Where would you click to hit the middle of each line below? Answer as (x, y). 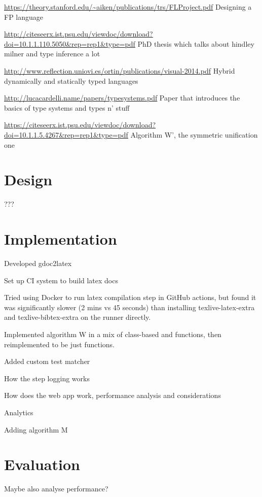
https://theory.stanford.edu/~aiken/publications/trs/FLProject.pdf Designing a (128, 7)
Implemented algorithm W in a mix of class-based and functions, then (113, 334)
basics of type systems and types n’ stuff (67, 107)
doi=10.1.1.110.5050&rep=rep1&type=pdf (70, 43)
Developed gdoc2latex (38, 263)
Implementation (61, 239)
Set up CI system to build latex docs (61, 280)
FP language (24, 16)
